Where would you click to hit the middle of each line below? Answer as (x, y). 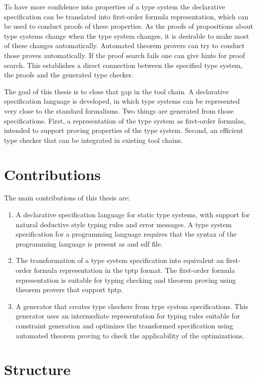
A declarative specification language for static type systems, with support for (133, 215)
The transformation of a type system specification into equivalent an (120, 260)
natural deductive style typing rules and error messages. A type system (124, 224)
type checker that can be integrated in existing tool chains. (94, 140)
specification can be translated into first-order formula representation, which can (126, 16)
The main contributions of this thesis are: (67, 198)
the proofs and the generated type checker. (69, 75)
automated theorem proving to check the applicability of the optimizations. (130, 335)
